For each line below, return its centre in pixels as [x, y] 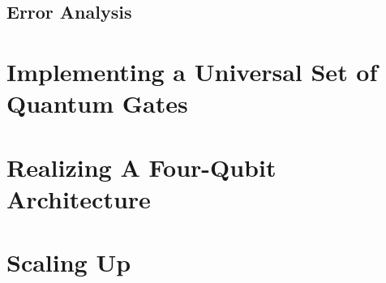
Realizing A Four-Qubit [142, 167]
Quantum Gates [97, 103]
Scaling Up [69, 262]
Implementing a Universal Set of [192, 71]
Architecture [79, 198]
